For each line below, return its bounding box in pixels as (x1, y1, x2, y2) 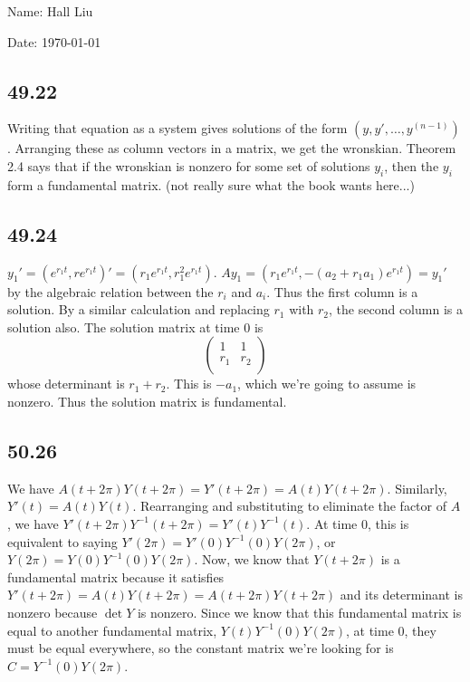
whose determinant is (7, 374, 125, 393)
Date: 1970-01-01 (7, 32, 101, 51)
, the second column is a (329, 300, 463, 319)
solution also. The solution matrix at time (7, 317, 240, 336)
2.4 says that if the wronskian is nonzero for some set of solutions (7, 156, 370, 175)
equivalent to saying (7, 532, 118, 551)
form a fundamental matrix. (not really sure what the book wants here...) (7, 175, 415, 194)
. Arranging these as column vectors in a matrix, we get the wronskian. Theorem (7, 139, 456, 158)
